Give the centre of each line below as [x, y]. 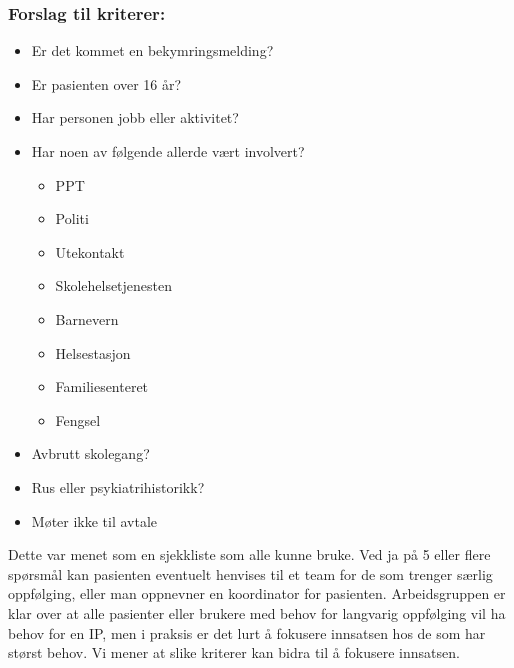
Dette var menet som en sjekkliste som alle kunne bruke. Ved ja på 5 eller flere [249, 554]
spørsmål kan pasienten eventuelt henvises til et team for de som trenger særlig [250, 573]
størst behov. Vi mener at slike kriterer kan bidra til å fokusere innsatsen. [234, 652]
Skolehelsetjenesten [114, 285]
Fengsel [78, 419]
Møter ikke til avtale [94, 520]
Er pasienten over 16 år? [106, 83]
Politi [72, 218]
